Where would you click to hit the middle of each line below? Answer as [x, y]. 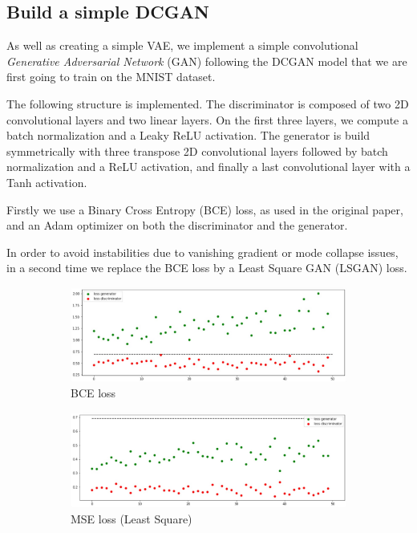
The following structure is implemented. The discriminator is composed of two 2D [208, 103]
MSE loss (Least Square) [132, 518]
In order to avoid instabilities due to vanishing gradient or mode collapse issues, [202, 252]
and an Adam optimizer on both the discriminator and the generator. [177, 225]
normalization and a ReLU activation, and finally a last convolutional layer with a [208, 167]
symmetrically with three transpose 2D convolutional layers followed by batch [197, 151]
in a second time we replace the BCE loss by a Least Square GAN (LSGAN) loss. [207, 268]
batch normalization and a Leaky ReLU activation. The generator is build [188, 135]
